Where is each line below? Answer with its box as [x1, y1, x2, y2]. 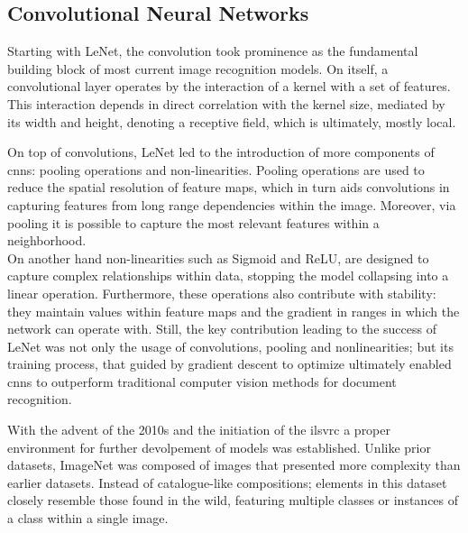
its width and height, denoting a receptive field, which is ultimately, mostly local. [7, 112, 456, 131]
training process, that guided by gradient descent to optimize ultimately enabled [7, 354, 452, 373]
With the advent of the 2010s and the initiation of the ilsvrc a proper [7, 420, 391, 439]
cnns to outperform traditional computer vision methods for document [7, 372, 397, 391]
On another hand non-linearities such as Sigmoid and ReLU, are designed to [7, 248, 429, 267]
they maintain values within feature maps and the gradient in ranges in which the [7, 301, 460, 320]
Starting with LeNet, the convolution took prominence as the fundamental [7, 41, 418, 60]
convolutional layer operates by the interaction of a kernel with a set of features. [7, 77, 451, 96]
